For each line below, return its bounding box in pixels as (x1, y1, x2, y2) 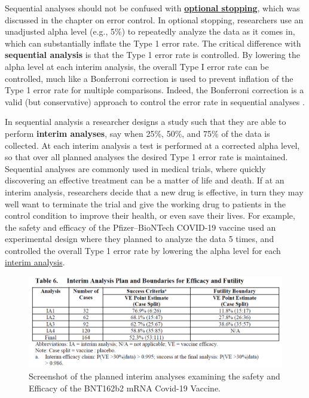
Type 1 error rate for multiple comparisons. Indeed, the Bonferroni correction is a (5, 84, 304, 96)
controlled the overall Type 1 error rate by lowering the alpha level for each (5, 244, 281, 256)
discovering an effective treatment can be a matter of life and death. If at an (5, 174, 284, 186)
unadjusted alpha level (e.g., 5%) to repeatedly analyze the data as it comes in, (5, 25, 295, 38)
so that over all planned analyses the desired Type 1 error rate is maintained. (5, 151, 288, 163)
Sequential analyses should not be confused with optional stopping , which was (5, 2, 300, 14)
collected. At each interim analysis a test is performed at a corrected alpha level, (5, 139, 300, 151)
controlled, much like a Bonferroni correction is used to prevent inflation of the (5, 72, 293, 84)
